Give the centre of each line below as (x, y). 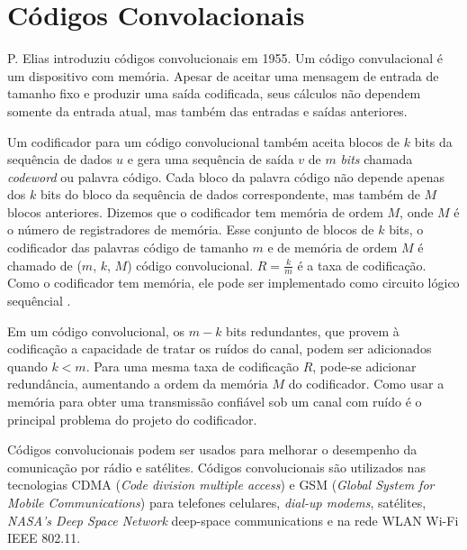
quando (27, 366)
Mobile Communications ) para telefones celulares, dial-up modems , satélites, (217, 503)
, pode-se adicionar (364, 366)
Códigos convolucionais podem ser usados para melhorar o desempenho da (212, 449)
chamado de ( (45, 265)
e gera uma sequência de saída (211, 159)
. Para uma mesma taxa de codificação (192, 366)
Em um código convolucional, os (96, 330)
